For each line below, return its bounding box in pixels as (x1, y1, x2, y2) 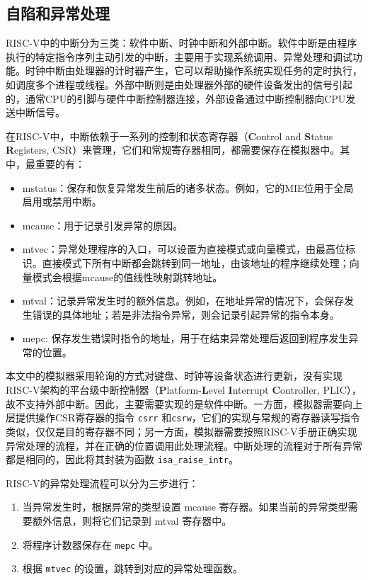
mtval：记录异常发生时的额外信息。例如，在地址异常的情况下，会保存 (22, 293, 345, 308)
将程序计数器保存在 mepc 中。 (22, 537, 159, 552)
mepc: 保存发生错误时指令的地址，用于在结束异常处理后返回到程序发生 (22, 331, 349, 346)
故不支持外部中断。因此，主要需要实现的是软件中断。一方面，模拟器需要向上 (6, 396, 362, 411)
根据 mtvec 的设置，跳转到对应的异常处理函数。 (22, 561, 243, 576)
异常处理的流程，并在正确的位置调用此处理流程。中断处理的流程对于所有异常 (6, 438, 362, 453)
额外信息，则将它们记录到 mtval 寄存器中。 (32, 513, 232, 528)
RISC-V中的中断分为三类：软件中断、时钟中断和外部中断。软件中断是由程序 (6, 35, 357, 50)
